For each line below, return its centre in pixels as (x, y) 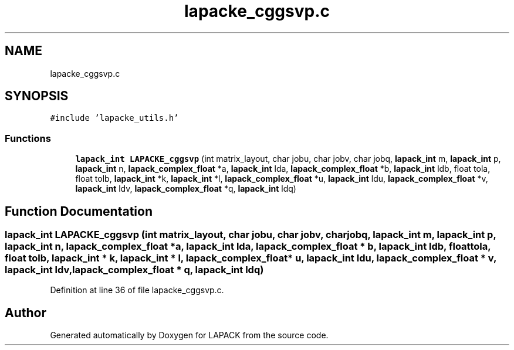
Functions (28, 138)
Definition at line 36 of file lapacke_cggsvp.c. (137, 290)
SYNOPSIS (37, 96)
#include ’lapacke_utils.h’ (114, 118)
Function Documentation (79, 211)
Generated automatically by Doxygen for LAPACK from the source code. (189, 335)
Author (26, 312)
